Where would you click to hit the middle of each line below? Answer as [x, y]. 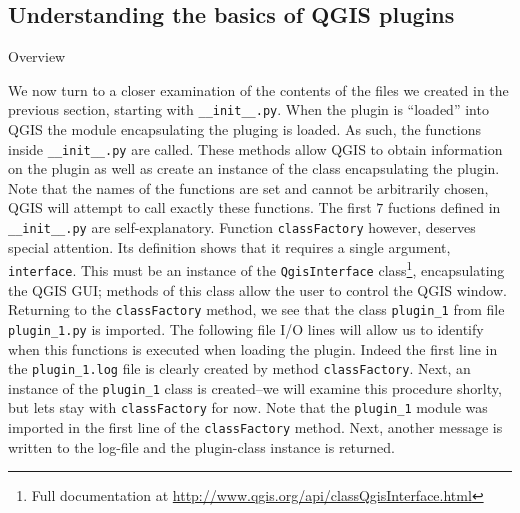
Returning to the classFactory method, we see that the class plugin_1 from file [256, 309]
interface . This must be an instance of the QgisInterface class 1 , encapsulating [256, 268]
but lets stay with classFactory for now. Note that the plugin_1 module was [248, 407]
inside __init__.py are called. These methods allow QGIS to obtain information [255, 148]
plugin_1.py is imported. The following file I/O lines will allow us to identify [246, 328]
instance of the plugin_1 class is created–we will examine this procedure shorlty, [255, 387]
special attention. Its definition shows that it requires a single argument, [229, 246]
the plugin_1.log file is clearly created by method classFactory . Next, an [239, 368]
